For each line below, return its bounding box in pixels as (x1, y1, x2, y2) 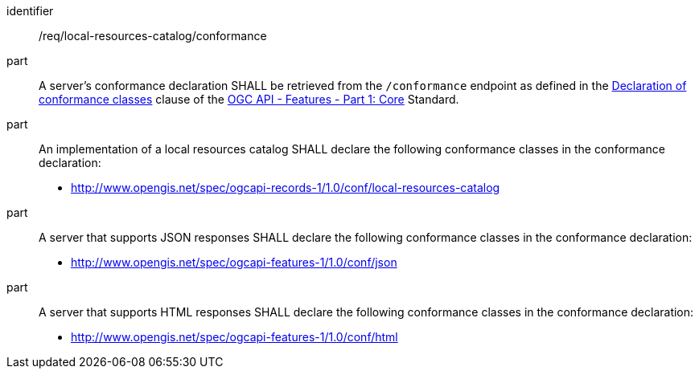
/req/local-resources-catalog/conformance (39, 29, 267, 43)
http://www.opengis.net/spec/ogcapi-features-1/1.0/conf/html (71, 330, 398, 344)
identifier (6, 4, 54, 18)
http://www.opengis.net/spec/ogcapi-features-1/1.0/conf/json (71, 255, 397, 269)
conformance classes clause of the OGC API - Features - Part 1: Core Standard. (39, 92, 459, 106)
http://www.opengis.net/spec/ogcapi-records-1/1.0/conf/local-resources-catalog (71, 181, 500, 194)
